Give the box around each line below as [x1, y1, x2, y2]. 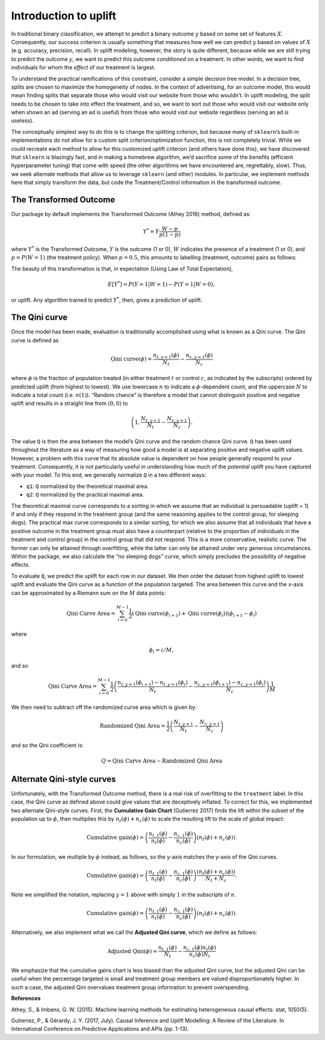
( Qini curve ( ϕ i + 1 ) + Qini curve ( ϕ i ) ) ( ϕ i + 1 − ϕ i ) [132, 610, 257, 618]
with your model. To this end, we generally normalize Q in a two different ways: [11, 471, 206, 479]
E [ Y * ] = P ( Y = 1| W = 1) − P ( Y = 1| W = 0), [107, 280, 215, 288]
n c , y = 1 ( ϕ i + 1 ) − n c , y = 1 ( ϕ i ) [194, 679, 266, 687]
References [11, 995, 41, 1002]
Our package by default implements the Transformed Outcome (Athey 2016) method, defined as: [11, 211, 251, 218]
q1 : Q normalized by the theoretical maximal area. [26, 483, 149, 490]
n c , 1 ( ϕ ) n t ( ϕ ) [183, 944, 217, 953]
